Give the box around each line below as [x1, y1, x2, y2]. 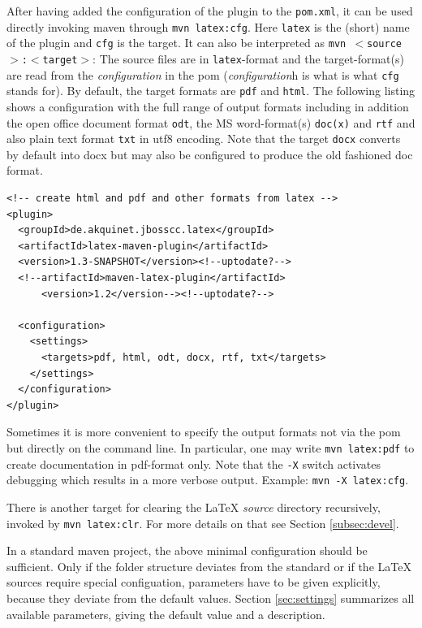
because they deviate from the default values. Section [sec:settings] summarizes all [6, 589, 415, 606]
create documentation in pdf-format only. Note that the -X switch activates [6, 455, 381, 472]
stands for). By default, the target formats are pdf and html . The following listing [6, 82, 416, 99]
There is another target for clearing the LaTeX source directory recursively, [6, 498, 381, 515]
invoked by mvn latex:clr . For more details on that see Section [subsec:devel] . [6, 514, 399, 531]
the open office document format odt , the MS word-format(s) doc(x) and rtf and [6, 114, 416, 131]
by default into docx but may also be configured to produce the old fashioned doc [6, 145, 413, 162]
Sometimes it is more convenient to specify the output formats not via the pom [6, 423, 401, 440]
